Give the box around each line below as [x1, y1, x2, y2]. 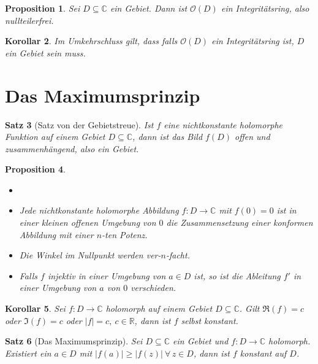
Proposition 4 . [5, 163, 66, 176]
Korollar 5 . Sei [5, 302, 66, 315]
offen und [235, 130, 270, 143]
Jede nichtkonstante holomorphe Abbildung [19, 204, 179, 217]
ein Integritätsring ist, [211, 34, 294, 47]
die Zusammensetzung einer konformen [166, 216, 313, 229]
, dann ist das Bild [132, 130, 203, 143]
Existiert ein [5, 346, 51, 359]
